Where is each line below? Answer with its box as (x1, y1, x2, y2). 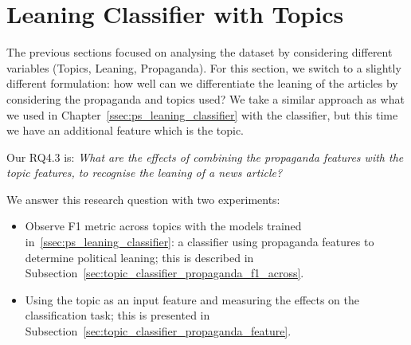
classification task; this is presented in (25, 307, 210, 323)
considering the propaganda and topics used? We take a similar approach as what (6, 90, 405, 107)
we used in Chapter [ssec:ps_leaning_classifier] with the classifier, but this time (6, 106, 398, 123)
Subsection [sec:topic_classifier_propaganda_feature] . (25, 323, 292, 339)
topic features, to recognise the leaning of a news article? (6, 164, 283, 181)
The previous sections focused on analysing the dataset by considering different (6, 44, 393, 61)
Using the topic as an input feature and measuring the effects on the (25, 291, 359, 308)
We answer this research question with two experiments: (6, 190, 280, 207)
